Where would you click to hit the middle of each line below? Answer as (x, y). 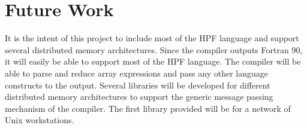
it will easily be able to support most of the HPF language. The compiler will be (153, 61)
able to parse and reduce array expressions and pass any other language (136, 73)
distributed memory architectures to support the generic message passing (139, 97)
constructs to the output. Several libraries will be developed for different (138, 85)
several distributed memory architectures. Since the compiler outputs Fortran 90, (154, 49)
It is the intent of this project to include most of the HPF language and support (152, 38)
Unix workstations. (40, 120)
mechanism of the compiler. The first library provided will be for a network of (148, 108)
